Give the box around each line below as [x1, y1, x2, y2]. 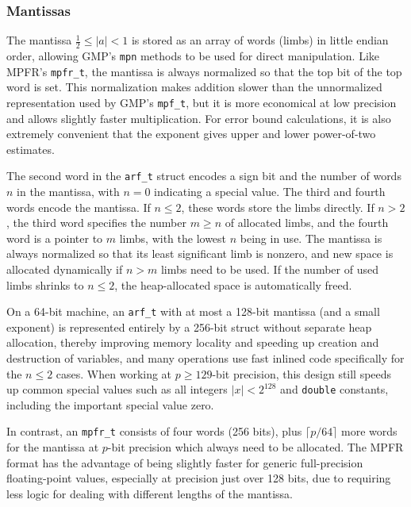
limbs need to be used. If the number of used [160, 261, 378, 278]
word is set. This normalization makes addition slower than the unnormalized [6, 79, 382, 95]
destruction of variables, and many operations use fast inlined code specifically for [6, 350, 405, 367]
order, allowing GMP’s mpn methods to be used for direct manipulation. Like [6, 48, 380, 64]
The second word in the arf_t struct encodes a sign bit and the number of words [6, 167, 401, 184]
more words [341, 423, 398, 440]
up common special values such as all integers [6, 381, 228, 398]
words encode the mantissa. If [6, 198, 151, 215]
